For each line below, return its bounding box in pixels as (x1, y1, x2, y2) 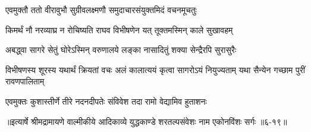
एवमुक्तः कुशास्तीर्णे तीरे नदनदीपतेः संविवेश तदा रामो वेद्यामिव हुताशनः (5, 95, 207, 107)
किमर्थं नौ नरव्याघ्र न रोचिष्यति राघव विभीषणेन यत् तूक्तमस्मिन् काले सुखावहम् (5, 23, 233, 36)
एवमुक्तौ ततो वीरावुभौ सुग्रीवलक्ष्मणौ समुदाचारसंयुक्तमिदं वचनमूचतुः (5, 4, 197, 15)
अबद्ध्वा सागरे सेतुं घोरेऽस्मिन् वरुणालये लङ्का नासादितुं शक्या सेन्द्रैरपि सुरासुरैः (5, 43, 237, 56)
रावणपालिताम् (5, 75, 45, 87)
